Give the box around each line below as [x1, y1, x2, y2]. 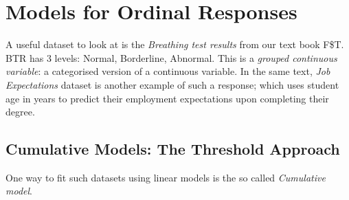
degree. [5, 104, 35, 119]
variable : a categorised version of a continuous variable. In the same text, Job [5, 64, 330, 78]
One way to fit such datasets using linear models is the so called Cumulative [5, 170, 326, 184]
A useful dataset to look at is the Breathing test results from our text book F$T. [5, 37, 344, 52]
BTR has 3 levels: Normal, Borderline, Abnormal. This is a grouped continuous [5, 50, 337, 65]
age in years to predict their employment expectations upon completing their [5, 91, 329, 105]
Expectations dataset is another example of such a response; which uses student [5, 77, 339, 91]
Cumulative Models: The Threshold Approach [5, 138, 340, 159]
